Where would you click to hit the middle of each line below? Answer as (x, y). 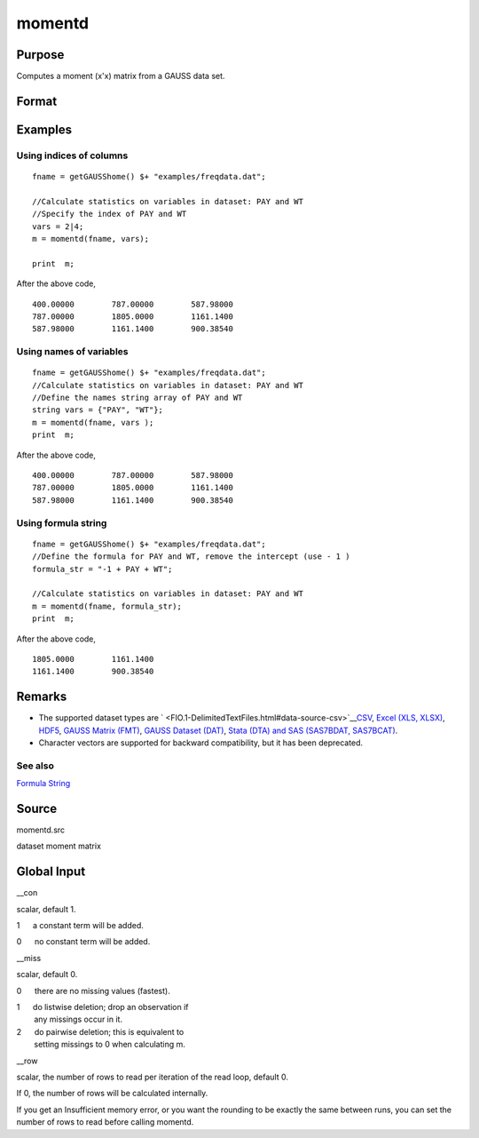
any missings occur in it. (79, 1019)
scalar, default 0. (47, 975)
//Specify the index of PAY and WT (110, 214)
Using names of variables (72, 352)
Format (37, 101)
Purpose (40, 55)
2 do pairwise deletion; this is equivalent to (100, 1031)
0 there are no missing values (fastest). (93, 991)
